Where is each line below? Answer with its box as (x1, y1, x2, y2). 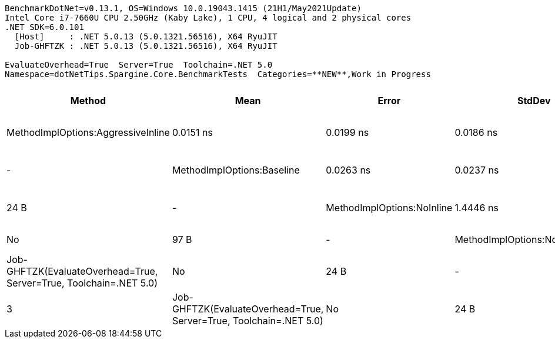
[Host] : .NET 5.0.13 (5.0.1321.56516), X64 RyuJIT (14, 32, 277, 41)
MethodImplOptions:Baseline (172, 164, 300, 176)
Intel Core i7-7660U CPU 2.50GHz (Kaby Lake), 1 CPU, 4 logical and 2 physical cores (5, 13, 412, 22)
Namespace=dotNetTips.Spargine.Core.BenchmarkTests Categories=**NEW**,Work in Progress (5, 69, 431, 79)
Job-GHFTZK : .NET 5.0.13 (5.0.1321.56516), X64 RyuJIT (14, 41, 277, 51)
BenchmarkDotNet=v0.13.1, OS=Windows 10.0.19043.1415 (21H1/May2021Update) (5, 4, 362, 13)
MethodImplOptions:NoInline (326, 202, 453, 214)
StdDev (517, 95, 551, 106)
